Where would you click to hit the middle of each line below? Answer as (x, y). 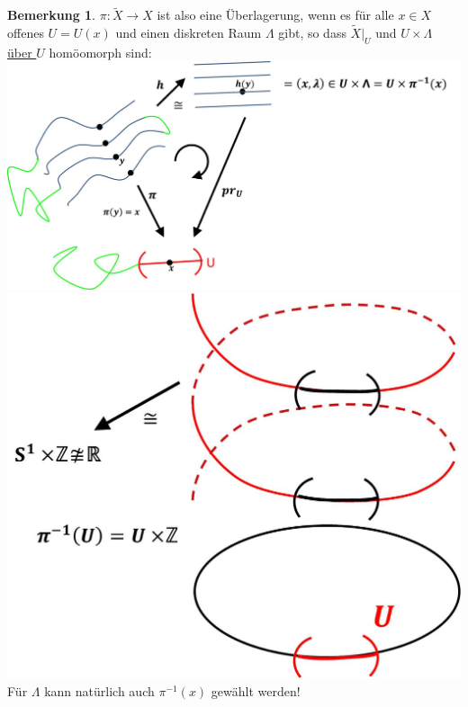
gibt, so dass (312, 33)
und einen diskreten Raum (189, 33)
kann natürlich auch (99, 690)
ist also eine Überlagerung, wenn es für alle (275, 15)
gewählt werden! (256, 690)
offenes (26, 33)
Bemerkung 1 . (52, 15)
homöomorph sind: (100, 52)
